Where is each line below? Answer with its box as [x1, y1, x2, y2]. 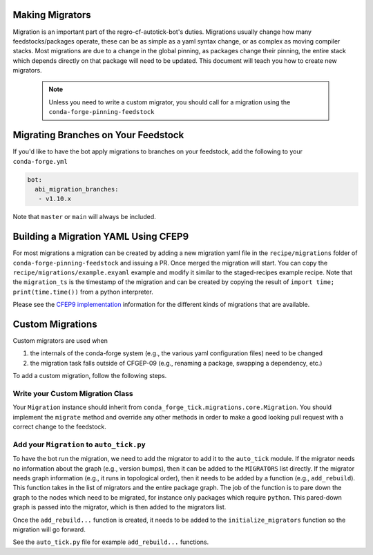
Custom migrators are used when [12, 337, 108, 345]
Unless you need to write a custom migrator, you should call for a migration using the [48, 97, 291, 106]
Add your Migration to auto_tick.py [12, 440, 146, 449]
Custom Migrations [12, 318, 97, 330]
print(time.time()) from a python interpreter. [12, 288, 153, 296]
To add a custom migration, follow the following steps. [12, 372, 167, 380]
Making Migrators [12, 9, 91, 21]
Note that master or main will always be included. [12, 213, 156, 221]
